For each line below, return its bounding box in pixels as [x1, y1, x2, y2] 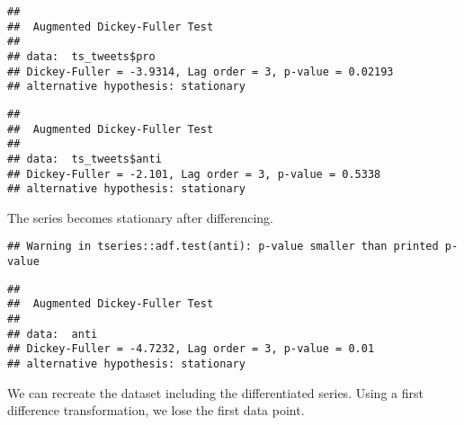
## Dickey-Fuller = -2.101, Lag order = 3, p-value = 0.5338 [7, 167, 381, 181]
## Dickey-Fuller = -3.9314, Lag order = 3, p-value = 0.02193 [7, 65, 394, 78]
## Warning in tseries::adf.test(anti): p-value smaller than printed [7, 240, 439, 253]
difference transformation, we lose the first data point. [7, 401, 305, 420]
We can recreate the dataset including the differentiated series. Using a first [7, 383, 424, 402]
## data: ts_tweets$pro [7, 49, 156, 63]
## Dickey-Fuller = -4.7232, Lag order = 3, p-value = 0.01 [7, 342, 375, 356]
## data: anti [7, 327, 98, 341]
